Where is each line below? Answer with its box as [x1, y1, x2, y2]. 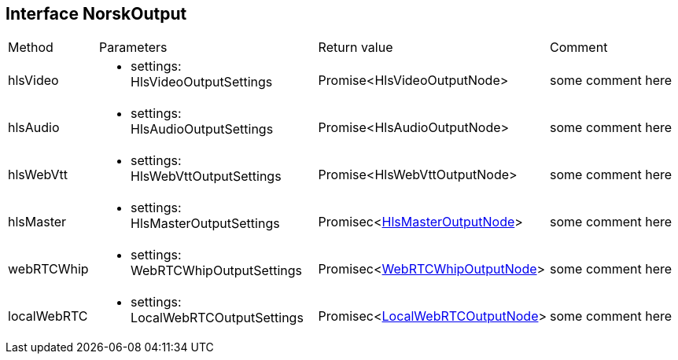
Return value [318, 39, 393, 56]
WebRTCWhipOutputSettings [131, 263, 302, 279]
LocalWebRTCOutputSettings [131, 310, 304, 326]
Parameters [99, 39, 168, 56]
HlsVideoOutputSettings [131, 74, 273, 90]
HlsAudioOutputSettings [131, 121, 274, 138]
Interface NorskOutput [6, 4, 187, 24]
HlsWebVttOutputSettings [131, 168, 282, 185]
